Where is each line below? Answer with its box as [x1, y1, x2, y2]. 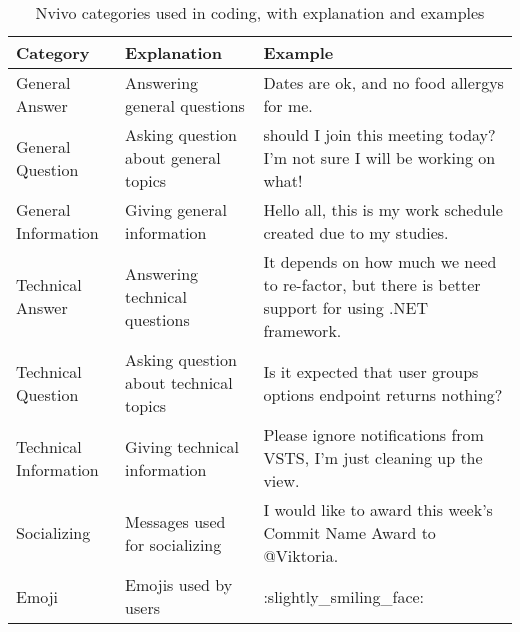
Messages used [125, 509, 226, 533]
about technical [125, 371, 233, 394]
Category [16, 41, 90, 64]
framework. [263, 319, 342, 342]
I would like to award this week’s [263, 498, 493, 521]
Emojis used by [125, 573, 233, 596]
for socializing [125, 532, 222, 556]
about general [125, 146, 221, 169]
